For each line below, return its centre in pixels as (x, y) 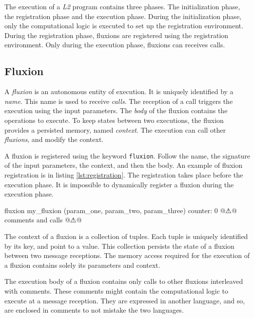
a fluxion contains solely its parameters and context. (82, 265)
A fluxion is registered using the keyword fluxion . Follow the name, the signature (127, 155)
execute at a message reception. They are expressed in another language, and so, (125, 300)
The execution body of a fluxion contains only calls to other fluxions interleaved (124, 281)
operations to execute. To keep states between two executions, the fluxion (114, 120)
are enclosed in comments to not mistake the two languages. (94, 310)
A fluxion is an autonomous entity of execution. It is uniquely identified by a (119, 91)
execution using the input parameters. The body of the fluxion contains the (116, 110)
